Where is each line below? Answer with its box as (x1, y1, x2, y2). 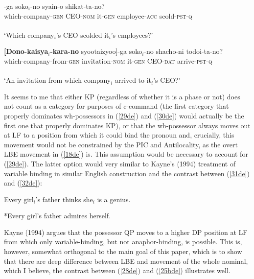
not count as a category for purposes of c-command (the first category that (4, 101, 229, 111)
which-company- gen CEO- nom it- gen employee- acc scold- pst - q (4, 10, 192, 21)
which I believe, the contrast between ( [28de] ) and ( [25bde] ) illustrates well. (4, 265, 231, 276)
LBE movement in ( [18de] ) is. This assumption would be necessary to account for (4, 149, 248, 159)
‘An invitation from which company (4, 75, 111, 85)
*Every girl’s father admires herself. (4, 210, 111, 221)
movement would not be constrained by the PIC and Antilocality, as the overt (4, 139, 238, 149)
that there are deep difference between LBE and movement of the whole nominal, (4, 256, 248, 266)
